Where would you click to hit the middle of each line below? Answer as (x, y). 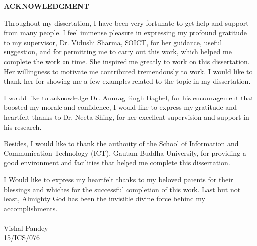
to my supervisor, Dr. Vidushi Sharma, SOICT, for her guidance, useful (113, 42)
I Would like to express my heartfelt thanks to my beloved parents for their (119, 179)
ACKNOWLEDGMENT (47, 6)
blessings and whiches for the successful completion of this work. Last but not (122, 189)
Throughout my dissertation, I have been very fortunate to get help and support (126, 23)
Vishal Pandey (26, 227)
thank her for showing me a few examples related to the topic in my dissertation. (127, 81)
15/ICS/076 (22, 237)
